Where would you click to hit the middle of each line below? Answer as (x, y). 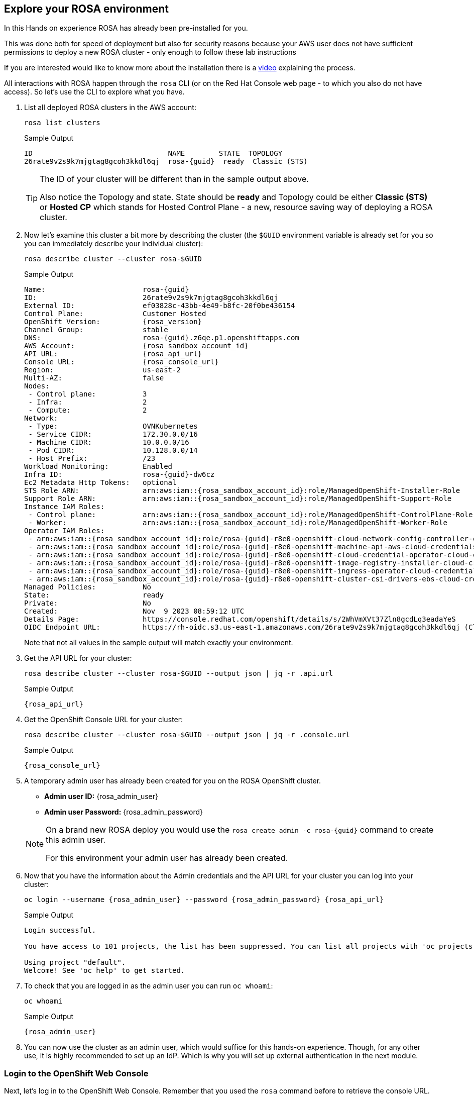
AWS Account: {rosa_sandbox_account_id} (136, 346)
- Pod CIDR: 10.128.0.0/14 (113, 451)
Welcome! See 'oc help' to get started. (105, 971)
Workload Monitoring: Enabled (98, 467)
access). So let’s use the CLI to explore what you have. (94, 92)
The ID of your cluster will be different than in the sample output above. (174, 179)
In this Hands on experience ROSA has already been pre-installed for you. (126, 28)
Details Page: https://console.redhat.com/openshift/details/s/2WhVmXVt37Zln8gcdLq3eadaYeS (240, 619)
